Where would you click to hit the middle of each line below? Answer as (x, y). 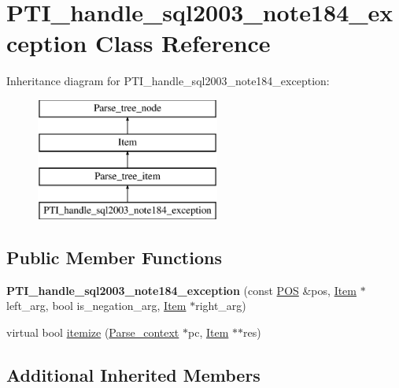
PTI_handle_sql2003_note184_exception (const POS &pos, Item (182, 290)
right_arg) (221, 306)
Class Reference (183, 43)
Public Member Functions (114, 257)
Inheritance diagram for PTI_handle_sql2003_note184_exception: (168, 81)
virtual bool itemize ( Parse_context (93, 332)
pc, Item (209, 332)
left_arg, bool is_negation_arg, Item (96, 306)
